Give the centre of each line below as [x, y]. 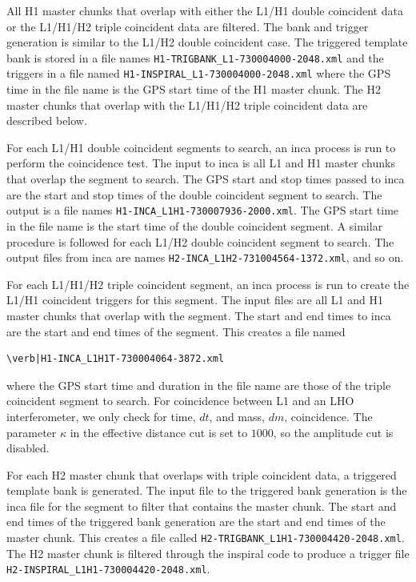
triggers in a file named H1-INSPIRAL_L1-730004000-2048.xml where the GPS [199, 73]
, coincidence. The [328, 416]
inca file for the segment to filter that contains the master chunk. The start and [202, 506]
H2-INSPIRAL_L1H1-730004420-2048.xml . [108, 569]
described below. [47, 120]
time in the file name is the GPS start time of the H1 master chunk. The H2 [194, 89]
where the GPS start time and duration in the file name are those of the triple [199, 385]
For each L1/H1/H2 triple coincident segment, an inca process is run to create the [208, 284]
